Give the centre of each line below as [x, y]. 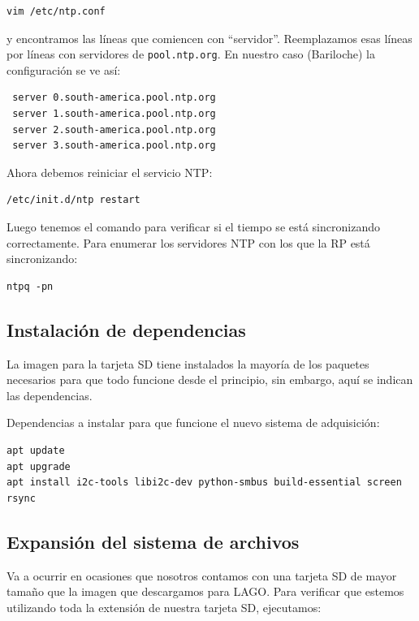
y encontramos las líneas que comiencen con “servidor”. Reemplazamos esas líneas [209, 38]
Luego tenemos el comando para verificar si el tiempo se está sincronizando [193, 226]
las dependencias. [50, 395]
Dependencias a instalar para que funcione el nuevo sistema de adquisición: [193, 423]
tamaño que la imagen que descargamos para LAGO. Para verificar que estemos [205, 591]
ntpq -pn [30, 286]
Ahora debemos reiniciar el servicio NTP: [110, 172]
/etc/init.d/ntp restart [73, 200]
